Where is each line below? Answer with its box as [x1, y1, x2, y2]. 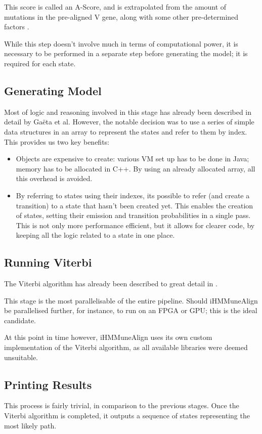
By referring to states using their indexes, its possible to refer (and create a [16, 190, 250, 200]
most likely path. [4, 420, 57, 430]
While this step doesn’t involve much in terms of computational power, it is [4, 38, 238, 49]
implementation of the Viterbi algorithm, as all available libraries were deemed [4, 342, 248, 353]
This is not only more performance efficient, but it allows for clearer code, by [16, 220, 255, 230]
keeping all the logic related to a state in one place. [16, 230, 175, 240]
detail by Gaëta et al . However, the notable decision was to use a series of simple [4, 116, 254, 127]
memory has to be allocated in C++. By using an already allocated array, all [16, 163, 255, 173]
